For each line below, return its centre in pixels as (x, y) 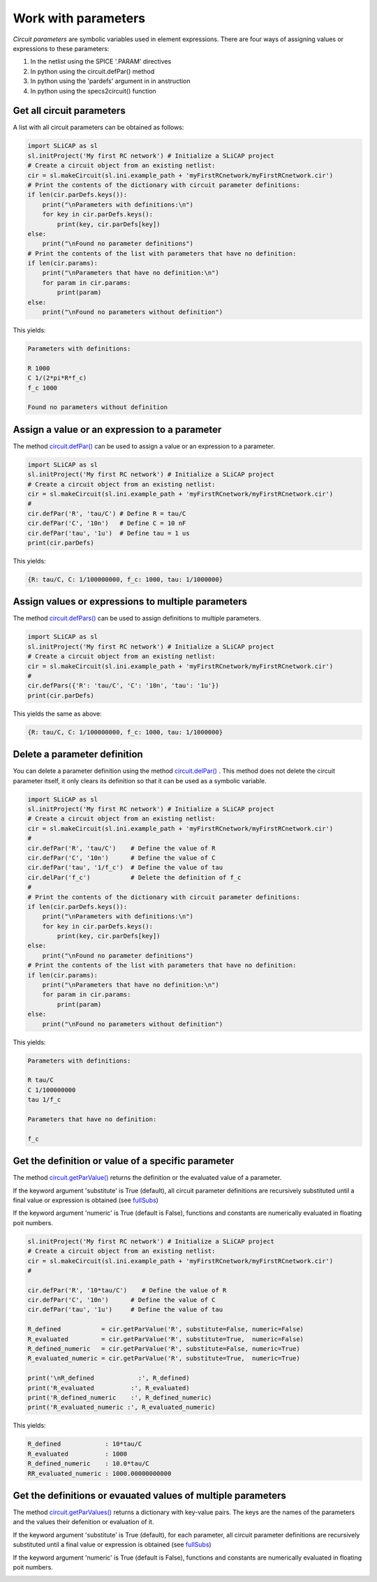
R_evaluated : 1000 (77, 1454)
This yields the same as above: (57, 714)
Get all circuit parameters (69, 111)
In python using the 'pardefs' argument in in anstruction (111, 81)
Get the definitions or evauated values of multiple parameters (149, 1495)
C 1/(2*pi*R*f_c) (57, 378)
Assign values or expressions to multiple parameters (130, 601)
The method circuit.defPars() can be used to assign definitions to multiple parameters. (137, 619)
